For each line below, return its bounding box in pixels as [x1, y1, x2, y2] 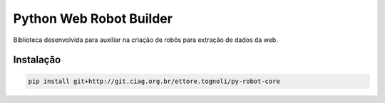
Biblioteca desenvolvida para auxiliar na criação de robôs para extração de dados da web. [13, 36, 278, 44]
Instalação [13, 54, 61, 66]
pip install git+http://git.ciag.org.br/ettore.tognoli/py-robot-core [28, 77, 281, 85]
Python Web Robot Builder [13, 11, 173, 26]
